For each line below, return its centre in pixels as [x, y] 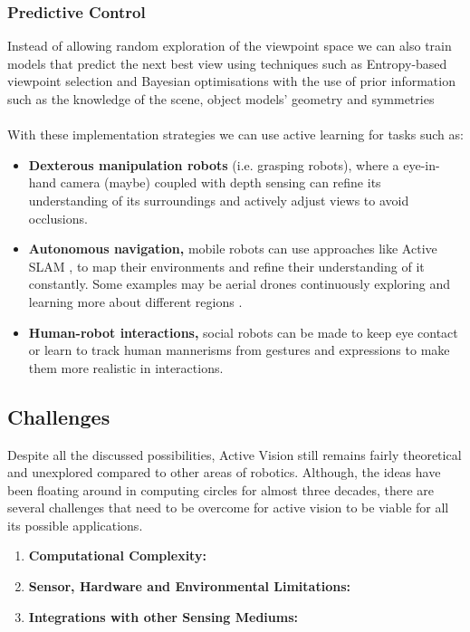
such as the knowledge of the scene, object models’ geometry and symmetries [221, 99]
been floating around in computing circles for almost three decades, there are [221, 489]
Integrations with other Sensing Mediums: [163, 616]
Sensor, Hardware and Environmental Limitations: [189, 586]
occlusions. [58, 218]
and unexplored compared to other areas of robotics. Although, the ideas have [224, 472]
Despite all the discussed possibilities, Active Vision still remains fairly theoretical [235, 454]
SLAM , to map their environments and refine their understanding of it [226, 266]
